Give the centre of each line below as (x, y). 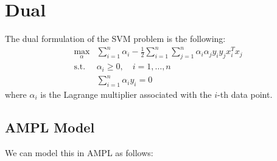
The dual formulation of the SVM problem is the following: (115, 39)
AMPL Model (50, 127)
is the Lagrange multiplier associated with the (126, 94)
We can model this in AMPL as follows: (79, 152)
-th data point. (245, 94)
